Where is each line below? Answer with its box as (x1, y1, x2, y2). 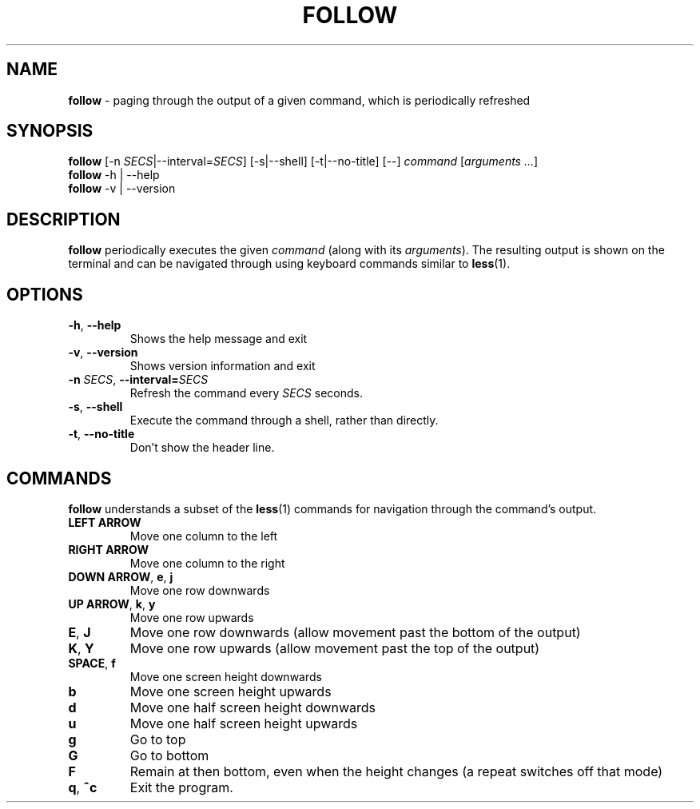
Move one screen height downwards (129, 669, 322, 683)
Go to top (129, 731, 186, 747)
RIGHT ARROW (68, 542, 149, 556)
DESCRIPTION (6, 209, 121, 229)
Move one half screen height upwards (129, 715, 358, 731)
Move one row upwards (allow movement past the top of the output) (129, 640, 540, 656)
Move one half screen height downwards (129, 699, 376, 715)
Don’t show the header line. (129, 440, 275, 455)
